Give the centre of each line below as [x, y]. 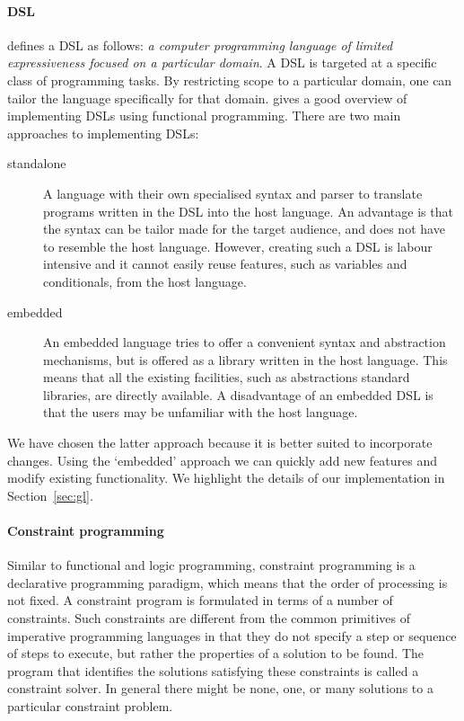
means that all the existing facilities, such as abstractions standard [227, 377]
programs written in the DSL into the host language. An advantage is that [248, 211]
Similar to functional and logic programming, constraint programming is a [211, 565]
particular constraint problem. [90, 706]
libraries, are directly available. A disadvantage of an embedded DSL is [238, 394]
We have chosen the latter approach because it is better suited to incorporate [220, 443]
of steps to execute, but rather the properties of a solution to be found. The [216, 653]
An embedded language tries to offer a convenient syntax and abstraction [245, 342]
